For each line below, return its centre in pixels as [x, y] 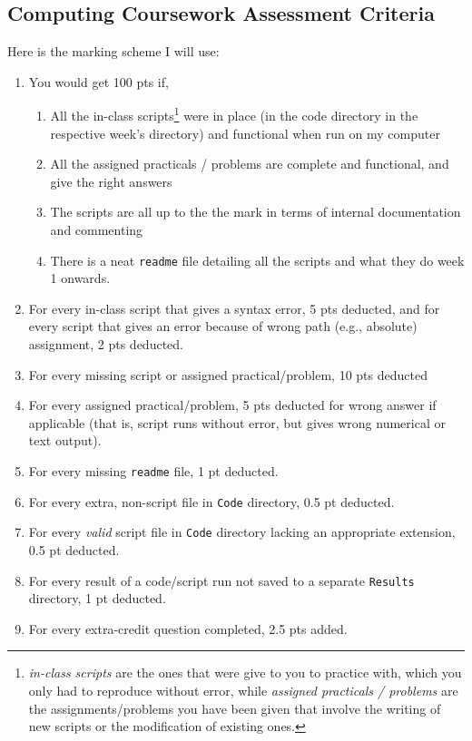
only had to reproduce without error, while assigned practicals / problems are [243, 691]
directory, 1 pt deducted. [97, 598]
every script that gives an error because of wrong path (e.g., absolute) [223, 326]
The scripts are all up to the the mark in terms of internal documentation [256, 212]
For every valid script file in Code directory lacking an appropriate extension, [242, 532]
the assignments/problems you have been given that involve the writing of [235, 708]
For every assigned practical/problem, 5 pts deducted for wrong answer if [232, 405]
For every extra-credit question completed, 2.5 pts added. [188, 628]
